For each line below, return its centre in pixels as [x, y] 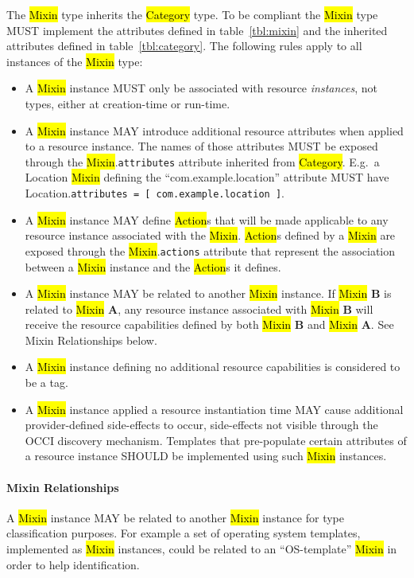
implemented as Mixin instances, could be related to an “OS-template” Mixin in [202, 549]
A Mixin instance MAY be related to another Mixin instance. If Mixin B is [208, 293]
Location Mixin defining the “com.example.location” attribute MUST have [207, 177]
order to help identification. [73, 564]
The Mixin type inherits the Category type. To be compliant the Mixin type [192, 14]
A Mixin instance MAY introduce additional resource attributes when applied [214, 130]
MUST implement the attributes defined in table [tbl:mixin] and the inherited [197, 30]
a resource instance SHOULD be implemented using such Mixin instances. [206, 456]
